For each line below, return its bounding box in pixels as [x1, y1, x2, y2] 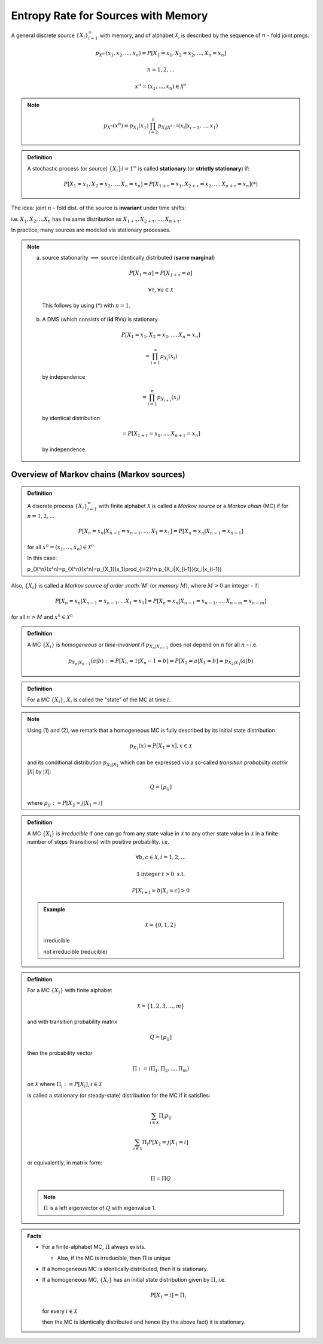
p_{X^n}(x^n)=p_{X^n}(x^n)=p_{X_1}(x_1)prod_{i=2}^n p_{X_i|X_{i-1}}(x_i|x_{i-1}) [27, 565, 222, 573]
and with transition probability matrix [27, 1018, 118, 1025]
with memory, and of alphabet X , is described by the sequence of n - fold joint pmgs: [99, 32, 309, 39]
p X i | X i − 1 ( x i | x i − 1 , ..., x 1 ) [157, 122, 218, 131]
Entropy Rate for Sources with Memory [11, 9, 208, 22]
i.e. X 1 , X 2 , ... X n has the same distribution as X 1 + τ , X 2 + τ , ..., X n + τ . [11, 215, 182, 224]
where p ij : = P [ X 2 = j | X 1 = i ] [27, 799, 103, 808]
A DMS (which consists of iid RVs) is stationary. [42, 315, 160, 323]
